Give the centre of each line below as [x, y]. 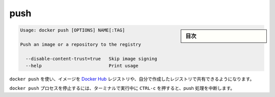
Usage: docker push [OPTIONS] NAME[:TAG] [73, 30]
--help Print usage [82, 66]
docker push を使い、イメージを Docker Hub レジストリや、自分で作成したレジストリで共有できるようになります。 [132, 79]
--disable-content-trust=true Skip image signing [91, 59]
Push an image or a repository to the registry [80, 44]
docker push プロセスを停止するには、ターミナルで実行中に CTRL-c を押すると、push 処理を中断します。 [122, 88]
